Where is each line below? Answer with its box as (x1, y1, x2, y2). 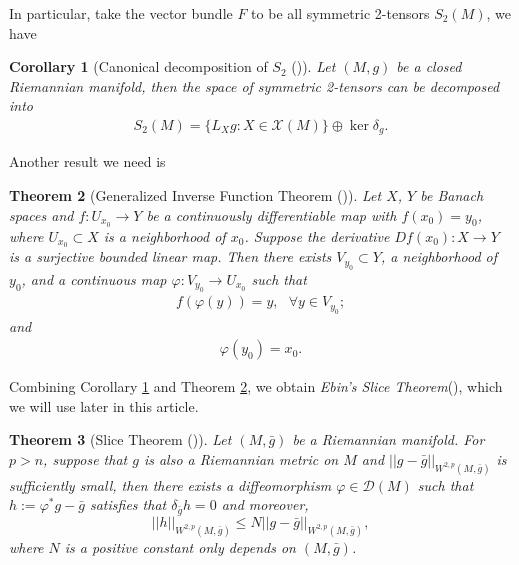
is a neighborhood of (103, 225, 226, 246)
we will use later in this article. (9, 395, 199, 416)
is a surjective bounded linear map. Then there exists (9, 246, 332, 267)
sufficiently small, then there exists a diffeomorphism (9, 474, 332, 495)
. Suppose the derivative (244, 225, 390, 246)
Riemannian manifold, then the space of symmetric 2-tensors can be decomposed (9, 75, 500, 96)
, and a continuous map (21, 268, 167, 289)
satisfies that (89, 494, 167, 515)
